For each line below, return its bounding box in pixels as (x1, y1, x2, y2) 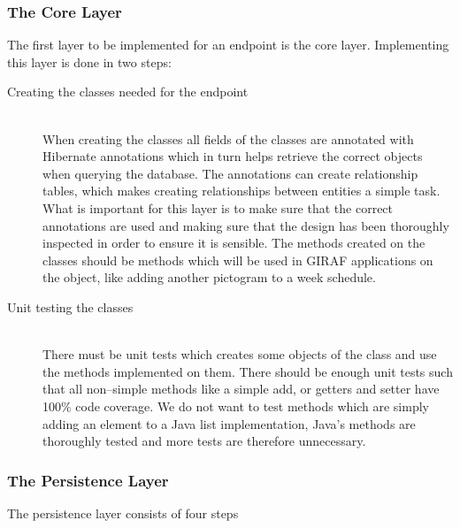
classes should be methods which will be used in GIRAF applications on (42, 250, 433, 269)
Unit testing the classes (7, 297, 134, 316)
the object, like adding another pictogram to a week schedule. (42, 268, 376, 287)
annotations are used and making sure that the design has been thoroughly (42, 216, 449, 234)
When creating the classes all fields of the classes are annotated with (42, 129, 414, 148)
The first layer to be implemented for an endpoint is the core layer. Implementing (7, 35, 449, 54)
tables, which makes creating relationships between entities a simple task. (42, 181, 441, 200)
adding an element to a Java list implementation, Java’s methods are (42, 414, 416, 432)
